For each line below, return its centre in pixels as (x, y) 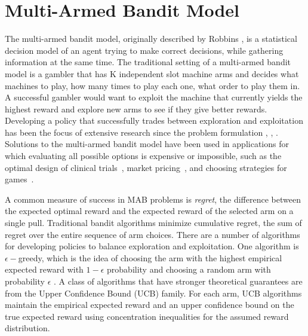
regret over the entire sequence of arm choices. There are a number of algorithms (153, 234)
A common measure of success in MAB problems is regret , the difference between (153, 199)
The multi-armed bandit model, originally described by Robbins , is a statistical (151, 39)
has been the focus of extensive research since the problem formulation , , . (141, 132)
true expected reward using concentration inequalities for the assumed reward (147, 316)
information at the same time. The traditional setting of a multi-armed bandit (148, 62)
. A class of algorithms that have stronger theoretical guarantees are (178, 281)
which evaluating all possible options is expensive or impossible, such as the (143, 156)
